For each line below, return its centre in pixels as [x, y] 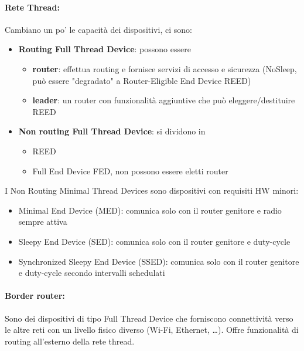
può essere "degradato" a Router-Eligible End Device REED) [142, 80]
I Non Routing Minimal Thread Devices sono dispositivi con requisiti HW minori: [152, 190]
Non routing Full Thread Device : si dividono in [112, 131]
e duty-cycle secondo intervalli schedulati [92, 273]
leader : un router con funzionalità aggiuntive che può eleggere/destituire [164, 100]
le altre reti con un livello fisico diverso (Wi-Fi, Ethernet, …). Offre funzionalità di [152, 330]
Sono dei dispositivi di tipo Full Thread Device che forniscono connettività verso [149, 318]
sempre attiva [43, 222]
